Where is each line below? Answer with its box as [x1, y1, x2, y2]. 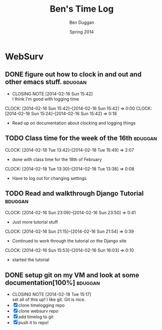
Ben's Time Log [50, 3, 114, 15]
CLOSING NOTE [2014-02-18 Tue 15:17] [12, 292, 91, 297]
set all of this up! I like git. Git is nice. [12, 296, 86, 302]
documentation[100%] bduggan [5, 278, 100, 287]
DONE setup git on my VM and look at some [5, 271, 140, 279]
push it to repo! [18, 320, 49, 326]
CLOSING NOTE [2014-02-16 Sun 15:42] [12, 91, 93, 97]
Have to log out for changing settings [12, 175, 87, 181]
